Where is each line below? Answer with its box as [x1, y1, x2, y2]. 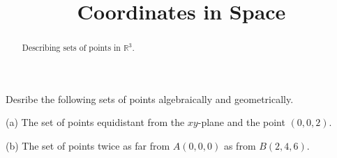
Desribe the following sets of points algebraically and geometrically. [6, 91, 294, 106]
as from [223, 139, 256, 153]
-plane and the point [197, 115, 285, 129]
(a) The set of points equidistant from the [6, 115, 185, 129]
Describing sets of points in [22, 42, 121, 54]
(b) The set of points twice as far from [6, 139, 170, 153]
